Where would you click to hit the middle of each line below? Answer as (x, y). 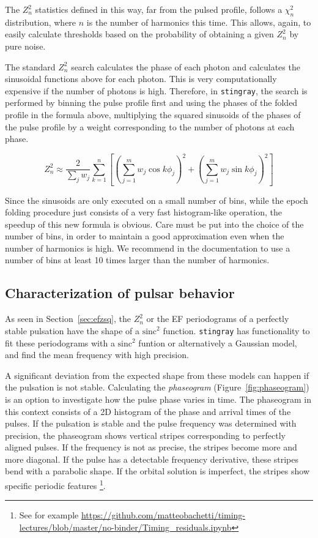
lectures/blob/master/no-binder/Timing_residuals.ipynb (125, 527)
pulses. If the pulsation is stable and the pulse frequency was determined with (151, 423)
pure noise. (25, 46)
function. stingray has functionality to (236, 330)
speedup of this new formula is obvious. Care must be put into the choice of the (154, 224)
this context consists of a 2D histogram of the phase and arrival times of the (148, 411)
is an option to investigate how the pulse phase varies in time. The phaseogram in (158, 399)
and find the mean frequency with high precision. (97, 355)
